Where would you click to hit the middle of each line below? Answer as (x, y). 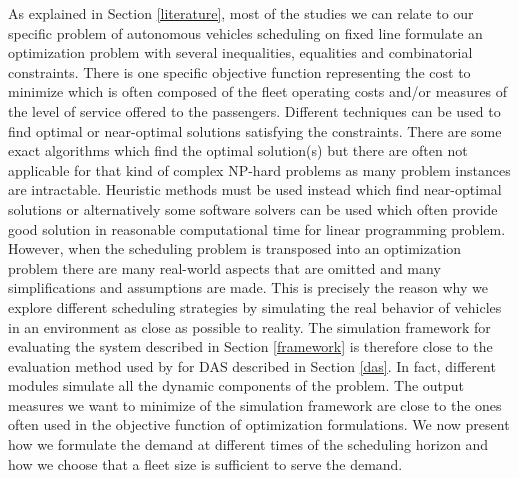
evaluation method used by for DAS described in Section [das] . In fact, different (252, 365)
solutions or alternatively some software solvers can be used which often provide (253, 208)
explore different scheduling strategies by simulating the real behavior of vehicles (255, 306)
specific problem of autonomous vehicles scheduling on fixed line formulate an (245, 32)
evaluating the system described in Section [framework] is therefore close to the (250, 346)
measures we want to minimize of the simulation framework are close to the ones (255, 404)
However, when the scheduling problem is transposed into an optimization (235, 248)
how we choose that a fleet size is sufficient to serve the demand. (205, 463)
